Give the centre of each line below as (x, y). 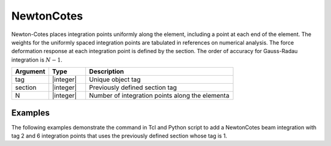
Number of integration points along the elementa (159, 96)
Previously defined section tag (133, 87)
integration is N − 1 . (37, 60)
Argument (30, 71)
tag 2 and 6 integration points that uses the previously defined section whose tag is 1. (119, 136)
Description (107, 71)
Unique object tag (115, 79)
